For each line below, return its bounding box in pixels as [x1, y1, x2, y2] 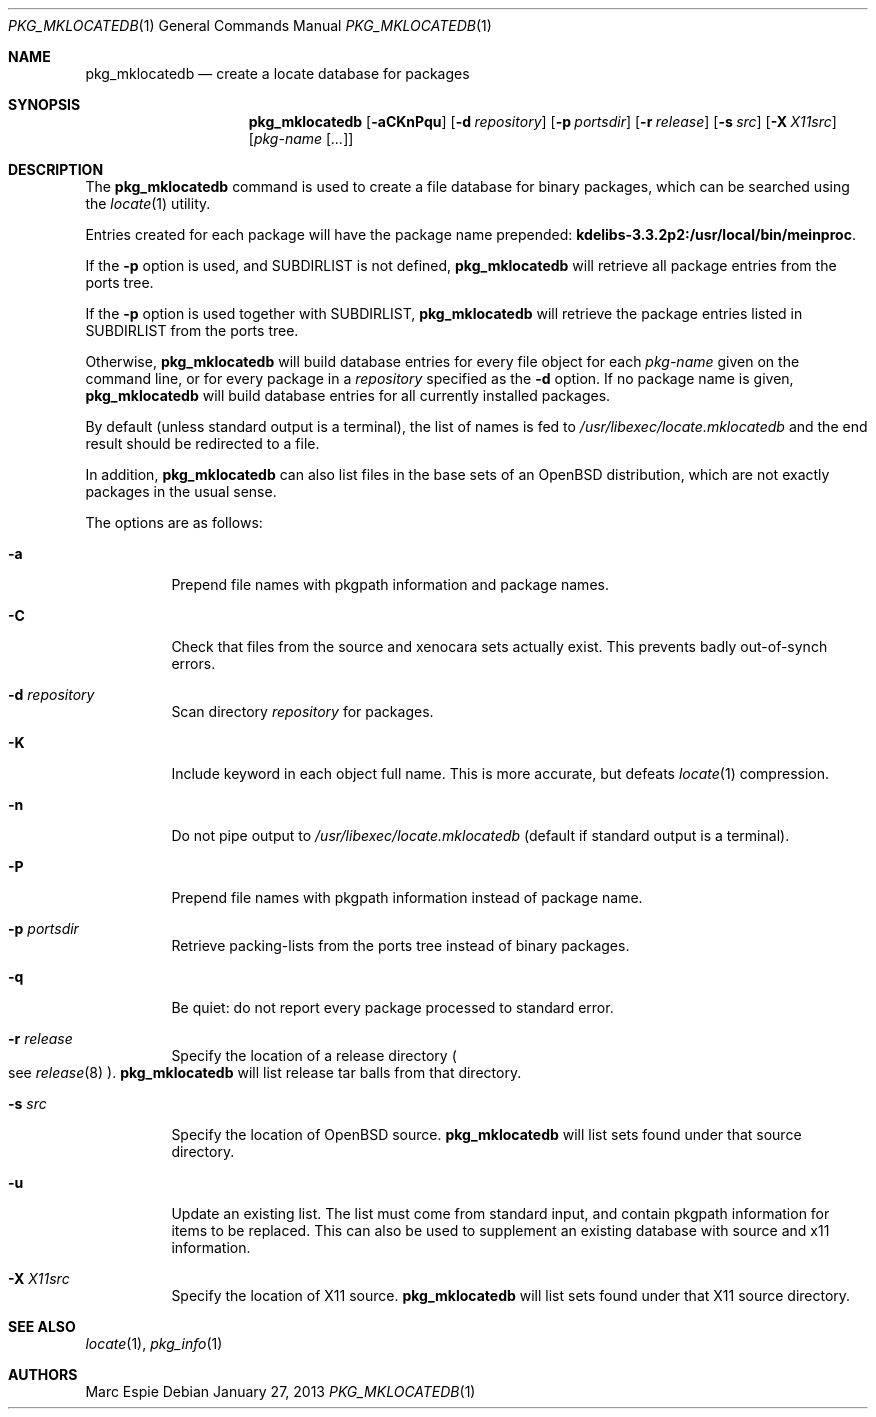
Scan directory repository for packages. [171, 703, 434, 720]
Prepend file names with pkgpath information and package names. [171, 576, 609, 593]
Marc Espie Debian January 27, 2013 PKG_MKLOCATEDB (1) [85, 1383, 476, 1400]
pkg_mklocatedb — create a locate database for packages [85, 65, 470, 82]
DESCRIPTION [8, 161, 104, 178]
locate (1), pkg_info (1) [85, 1335, 223, 1352]
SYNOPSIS [8, 96, 81, 113]
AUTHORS [8, 1366, 78, 1383]
